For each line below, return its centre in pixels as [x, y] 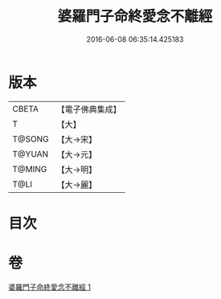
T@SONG [31, 139]
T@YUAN [31, 154]
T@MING [30, 169]
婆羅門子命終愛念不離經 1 [49, 287]
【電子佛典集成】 [89, 109]
